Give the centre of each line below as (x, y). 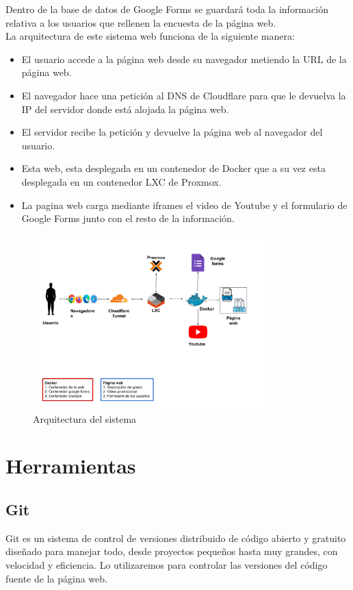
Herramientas (71, 466)
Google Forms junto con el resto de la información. (128, 218)
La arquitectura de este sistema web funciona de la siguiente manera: (150, 36)
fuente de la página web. (56, 578)
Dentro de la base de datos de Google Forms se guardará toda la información (167, 9)
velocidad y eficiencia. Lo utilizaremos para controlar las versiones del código (167, 565)
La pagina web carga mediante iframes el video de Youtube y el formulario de (184, 205)
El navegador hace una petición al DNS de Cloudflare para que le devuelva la (184, 95)
